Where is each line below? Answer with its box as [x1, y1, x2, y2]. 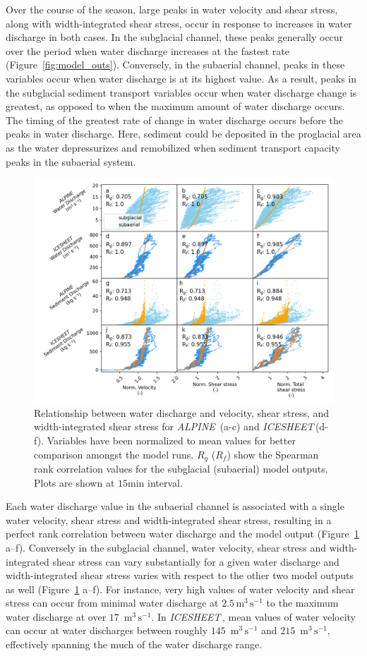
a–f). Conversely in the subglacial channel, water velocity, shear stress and [6, 540, 327, 554]
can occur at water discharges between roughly [6, 623, 208, 638]
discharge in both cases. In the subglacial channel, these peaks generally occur [6, 30, 344, 44]
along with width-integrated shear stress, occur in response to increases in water [6, 16, 352, 30]
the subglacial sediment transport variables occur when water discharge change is [6, 85, 357, 99]
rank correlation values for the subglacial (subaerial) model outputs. [34, 461, 328, 475]
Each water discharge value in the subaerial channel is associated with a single [6, 499, 344, 514]
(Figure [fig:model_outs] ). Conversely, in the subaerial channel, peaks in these [6, 57, 345, 72]
